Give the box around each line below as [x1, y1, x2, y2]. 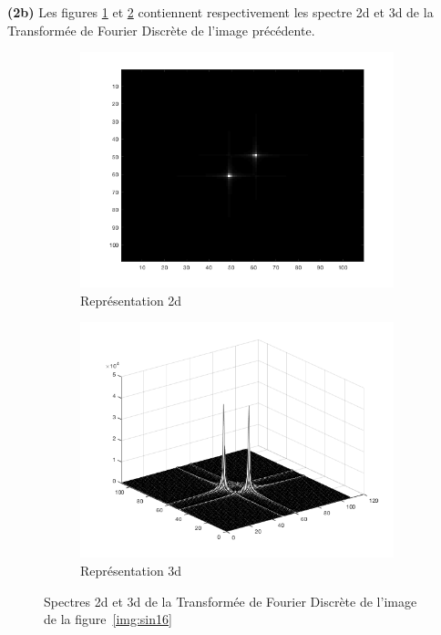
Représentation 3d [80, 560, 182, 579]
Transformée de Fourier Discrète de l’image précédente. [7, 20, 315, 39]
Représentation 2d [80, 290, 182, 309]
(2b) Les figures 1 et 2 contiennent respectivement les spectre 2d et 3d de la [7, 3, 434, 21]
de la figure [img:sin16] [44, 609, 172, 629]
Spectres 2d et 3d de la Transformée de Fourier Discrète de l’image [44, 591, 417, 610]
